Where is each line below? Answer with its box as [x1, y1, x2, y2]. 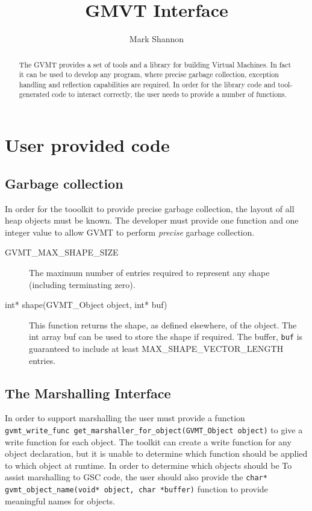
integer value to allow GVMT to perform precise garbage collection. [5, 225, 255, 238]
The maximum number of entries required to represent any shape [29, 266, 270, 278]
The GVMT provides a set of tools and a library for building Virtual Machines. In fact [19, 59, 292, 69]
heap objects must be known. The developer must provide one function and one [5, 214, 299, 227]
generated [19, 89, 50, 99]
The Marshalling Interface [5, 383, 171, 402]
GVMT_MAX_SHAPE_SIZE [5, 246, 119, 259]
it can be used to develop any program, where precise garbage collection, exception [19, 69, 279, 80]
